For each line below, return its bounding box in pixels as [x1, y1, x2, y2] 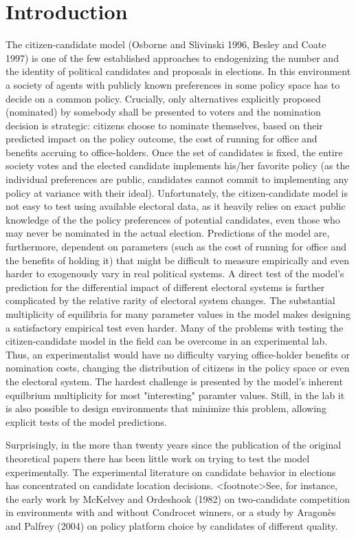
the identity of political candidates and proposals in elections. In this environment [5, 64, 351, 78]
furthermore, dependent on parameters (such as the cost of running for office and [5, 239, 347, 254]
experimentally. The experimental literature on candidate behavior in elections [5, 464, 336, 479]
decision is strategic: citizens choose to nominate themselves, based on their [5, 118, 323, 132]
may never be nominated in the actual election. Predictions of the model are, [5, 226, 330, 240]
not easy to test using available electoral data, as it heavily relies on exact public [5, 199, 346, 213]
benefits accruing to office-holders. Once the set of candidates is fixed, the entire [5, 144, 343, 159]
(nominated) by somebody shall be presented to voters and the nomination [5, 105, 321, 119]
